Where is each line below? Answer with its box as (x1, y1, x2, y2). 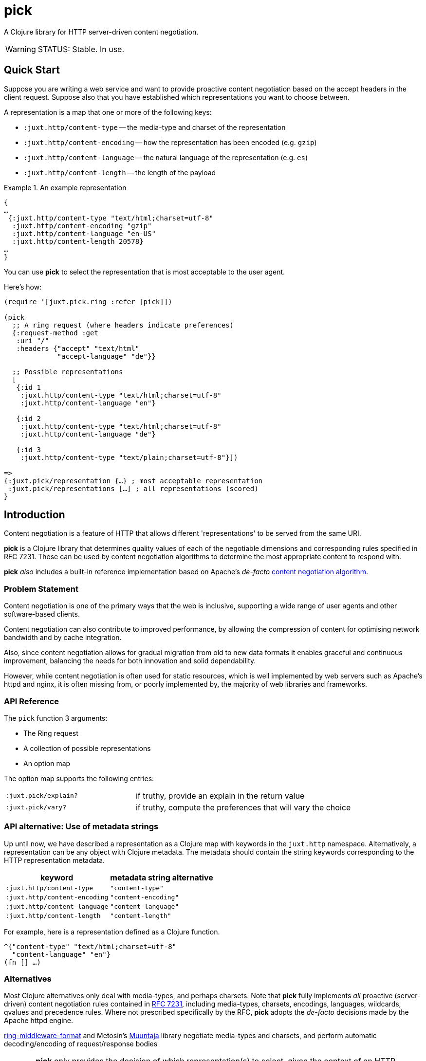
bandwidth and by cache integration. (4, 633, 122, 642)
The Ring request (23, 729, 78, 737)
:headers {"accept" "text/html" (16, 344, 140, 352)
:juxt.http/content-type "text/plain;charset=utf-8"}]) (20, 453, 238, 461)
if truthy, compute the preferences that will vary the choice (135, 802, 351, 812)
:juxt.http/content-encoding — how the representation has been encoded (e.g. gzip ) (23, 138, 317, 146)
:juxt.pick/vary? (5, 804, 67, 811)
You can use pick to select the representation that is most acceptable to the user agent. (4, 267, 285, 276)
